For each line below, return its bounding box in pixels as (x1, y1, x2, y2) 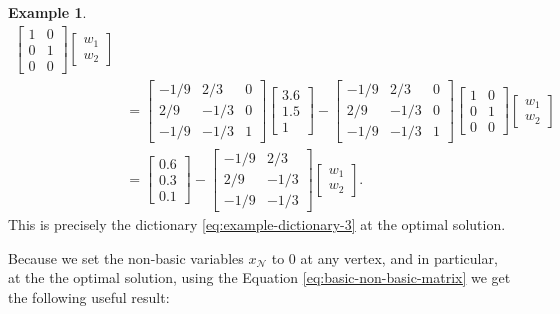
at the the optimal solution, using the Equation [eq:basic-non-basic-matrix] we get (8, 267, 511, 288)
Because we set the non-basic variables (8, 247, 244, 268)
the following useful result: (8, 286, 170, 307)
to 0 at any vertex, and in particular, (271, 247, 498, 268)
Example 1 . (8, 2, 87, 22)
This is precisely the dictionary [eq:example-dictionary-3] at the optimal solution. (8, 213, 506, 234)
